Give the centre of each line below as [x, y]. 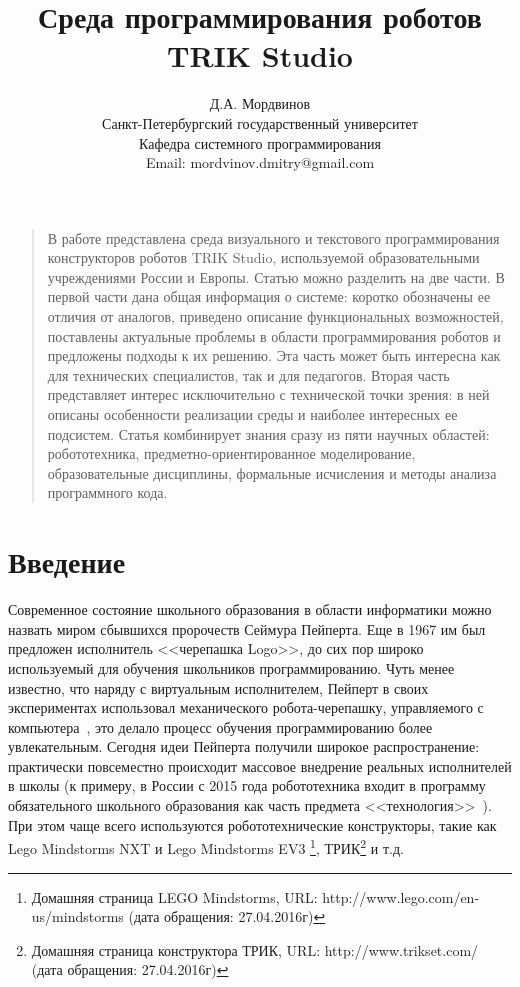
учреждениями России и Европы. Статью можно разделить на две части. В [276, 276]
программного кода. [107, 492]
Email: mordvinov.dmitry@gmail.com [260, 162]
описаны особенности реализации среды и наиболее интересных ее [252, 414]
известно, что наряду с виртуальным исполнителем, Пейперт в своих [218, 687]
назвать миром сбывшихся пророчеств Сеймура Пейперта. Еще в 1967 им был [247, 628]
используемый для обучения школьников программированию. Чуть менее [231, 667]
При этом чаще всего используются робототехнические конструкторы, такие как [252, 824]
